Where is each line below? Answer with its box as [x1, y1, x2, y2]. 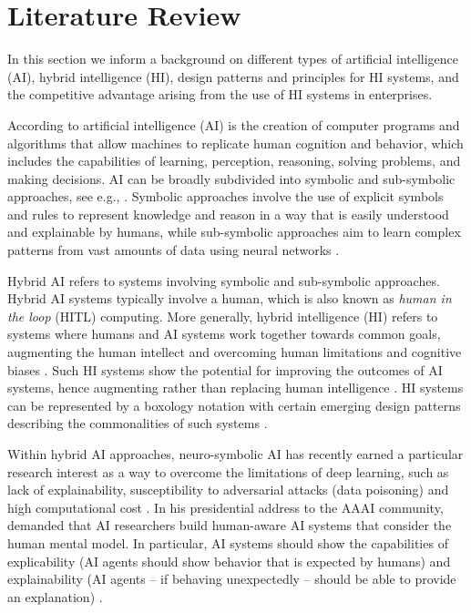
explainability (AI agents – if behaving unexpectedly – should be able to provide [7, 569, 456, 588]
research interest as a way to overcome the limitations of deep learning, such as [7, 462, 449, 481]
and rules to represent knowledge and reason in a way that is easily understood [7, 204, 449, 223]
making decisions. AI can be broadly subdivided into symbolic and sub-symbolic [7, 169, 456, 188]
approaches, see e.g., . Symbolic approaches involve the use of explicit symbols [7, 187, 444, 206]
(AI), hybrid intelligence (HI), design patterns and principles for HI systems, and [7, 66, 459, 86]
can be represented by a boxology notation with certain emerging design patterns [7, 395, 461, 414]
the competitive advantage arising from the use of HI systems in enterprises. [7, 85, 433, 104]
